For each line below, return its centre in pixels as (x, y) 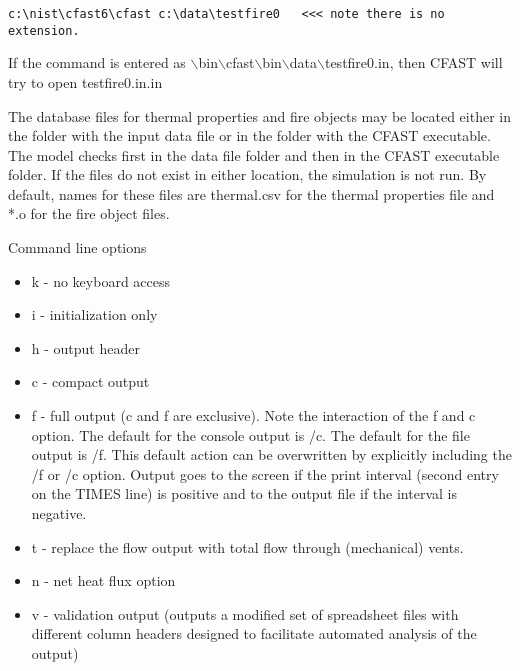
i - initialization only (94, 314)
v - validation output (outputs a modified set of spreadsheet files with (245, 613)
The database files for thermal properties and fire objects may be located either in (259, 115)
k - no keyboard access (101, 280)
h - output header (85, 347)
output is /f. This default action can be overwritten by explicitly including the (271, 454)
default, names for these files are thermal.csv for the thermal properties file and (251, 193)
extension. (44, 30)
